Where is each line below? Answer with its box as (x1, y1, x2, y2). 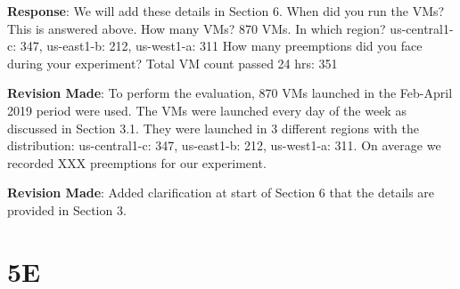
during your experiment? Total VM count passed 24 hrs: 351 (7, 53, 338, 72)
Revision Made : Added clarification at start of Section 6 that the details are (7, 183, 435, 202)
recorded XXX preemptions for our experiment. (7, 153, 267, 172)
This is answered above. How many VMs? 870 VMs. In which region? (7, 19, 386, 37)
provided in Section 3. (7, 200, 127, 219)
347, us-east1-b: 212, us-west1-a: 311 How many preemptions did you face (20, 36, 423, 55)
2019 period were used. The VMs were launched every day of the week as (7, 100, 407, 119)
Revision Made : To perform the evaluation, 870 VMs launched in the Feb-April (7, 84, 453, 102)
